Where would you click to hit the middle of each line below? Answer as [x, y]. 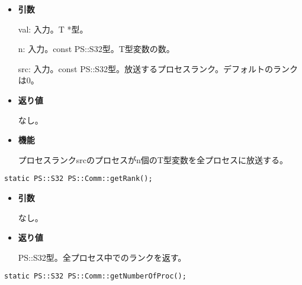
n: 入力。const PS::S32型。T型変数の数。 [96, 49]
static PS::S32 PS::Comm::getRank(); [78, 179]
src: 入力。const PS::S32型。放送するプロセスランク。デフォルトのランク [158, 68]
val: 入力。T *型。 [53, 29]
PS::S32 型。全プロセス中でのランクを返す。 [102, 257]
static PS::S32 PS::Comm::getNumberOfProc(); [95, 276]
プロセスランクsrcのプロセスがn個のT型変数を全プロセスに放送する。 [153, 159]
